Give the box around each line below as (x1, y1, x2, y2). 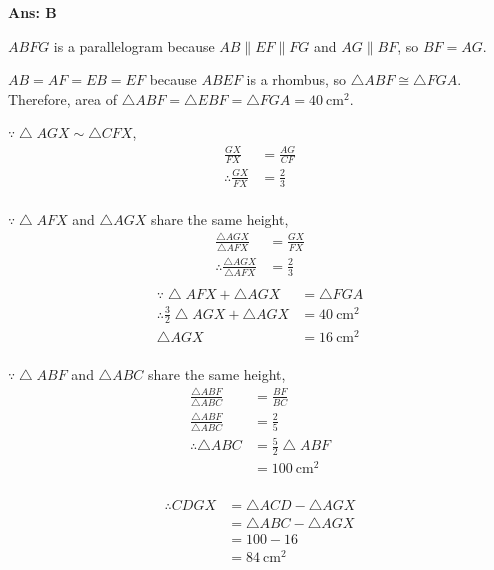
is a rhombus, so (246, 69, 347, 90)
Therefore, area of (8, 88, 118, 109)
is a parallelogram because (53, 35, 215, 56)
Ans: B (8, 2, 57, 22)
